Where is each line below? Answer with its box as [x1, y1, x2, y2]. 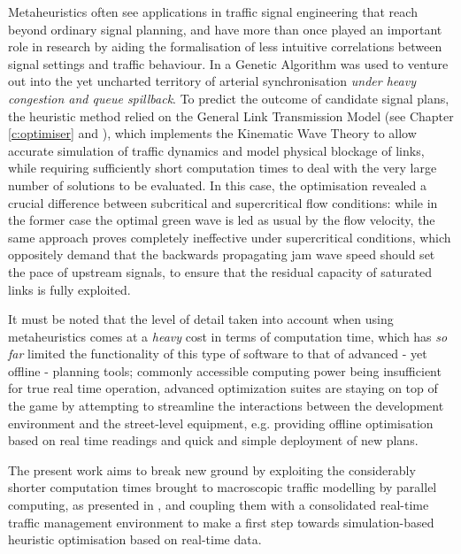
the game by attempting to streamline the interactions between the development [8, 396, 444, 415]
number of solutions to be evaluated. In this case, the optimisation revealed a [8, 175, 426, 194]
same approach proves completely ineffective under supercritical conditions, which [8, 227, 451, 246]
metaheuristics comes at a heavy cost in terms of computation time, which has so [8, 327, 448, 345]
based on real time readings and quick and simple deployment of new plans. [8, 431, 419, 450]
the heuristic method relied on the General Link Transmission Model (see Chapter [8, 106, 454, 125]
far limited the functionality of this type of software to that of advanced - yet [8, 344, 427, 363]
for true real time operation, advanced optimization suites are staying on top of [8, 379, 438, 397]
